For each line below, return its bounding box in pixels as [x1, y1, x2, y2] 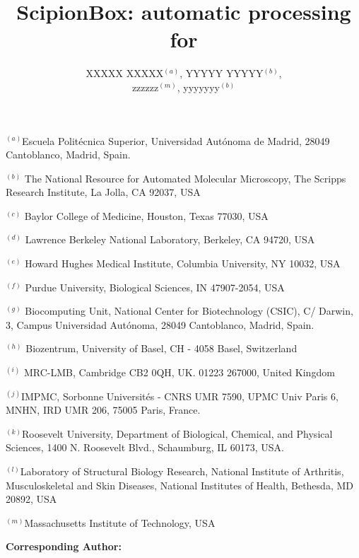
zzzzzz [131, 79, 159, 94]
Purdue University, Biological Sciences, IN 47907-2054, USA [25, 279, 285, 294]
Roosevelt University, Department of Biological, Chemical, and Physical [22, 426, 333, 441]
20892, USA [6, 492, 57, 506]
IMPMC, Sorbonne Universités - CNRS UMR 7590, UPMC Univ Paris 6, [20, 388, 339, 403]
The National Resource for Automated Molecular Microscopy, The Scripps [24, 170, 346, 185]
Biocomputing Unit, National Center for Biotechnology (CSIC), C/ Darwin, [25, 303, 353, 318]
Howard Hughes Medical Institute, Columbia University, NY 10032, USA [25, 256, 341, 271]
